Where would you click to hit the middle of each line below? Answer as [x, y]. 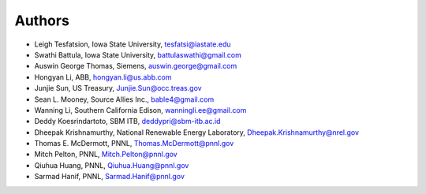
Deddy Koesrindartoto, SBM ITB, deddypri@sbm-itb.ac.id [127, 121]
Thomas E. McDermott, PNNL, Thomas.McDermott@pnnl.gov [134, 144]
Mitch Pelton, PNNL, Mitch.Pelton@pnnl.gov [106, 155]
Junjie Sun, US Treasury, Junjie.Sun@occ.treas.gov [118, 88]
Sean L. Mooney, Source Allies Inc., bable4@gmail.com [124, 99]
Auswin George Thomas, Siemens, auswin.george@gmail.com [136, 66]
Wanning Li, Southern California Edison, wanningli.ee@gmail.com [140, 110]
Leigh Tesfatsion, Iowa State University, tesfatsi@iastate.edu [133, 44]
